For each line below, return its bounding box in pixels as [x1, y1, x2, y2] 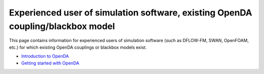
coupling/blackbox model [9, 21, 115, 31]
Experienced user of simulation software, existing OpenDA [9, 7, 252, 18]
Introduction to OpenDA [21, 53, 69, 59]
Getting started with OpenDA [21, 60, 80, 66]
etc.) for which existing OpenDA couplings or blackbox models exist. [9, 44, 147, 50]
